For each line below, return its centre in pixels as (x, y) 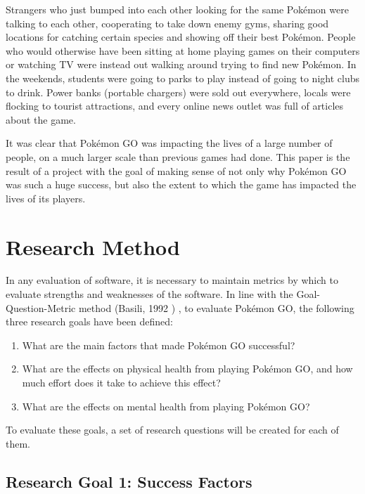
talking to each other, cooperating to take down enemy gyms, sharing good (167, 23)
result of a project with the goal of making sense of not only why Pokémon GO (176, 170)
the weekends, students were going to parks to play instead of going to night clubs (182, 78)
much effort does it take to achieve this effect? (121, 382)
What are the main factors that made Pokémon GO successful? (159, 345)
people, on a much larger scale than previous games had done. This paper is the (178, 156)
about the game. (41, 119)
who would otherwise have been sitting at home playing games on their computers (183, 50)
